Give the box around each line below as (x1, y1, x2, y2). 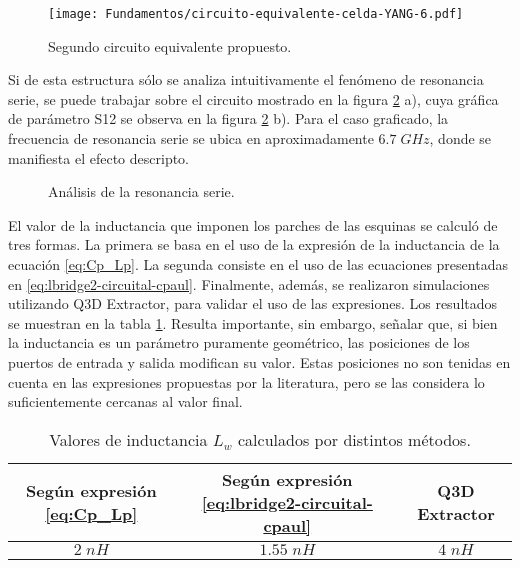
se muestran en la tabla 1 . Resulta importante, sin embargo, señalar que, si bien (8, 312, 498, 333)
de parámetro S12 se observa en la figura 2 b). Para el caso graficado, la (8, 108, 449, 129)
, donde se (429, 128, 492, 149)
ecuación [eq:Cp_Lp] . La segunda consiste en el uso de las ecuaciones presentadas (8, 254, 508, 274)
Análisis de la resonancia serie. (48, 181, 235, 202)
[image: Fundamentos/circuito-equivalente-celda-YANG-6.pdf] (48, 7, 464, 21)
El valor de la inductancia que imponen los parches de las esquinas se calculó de (8, 214, 498, 235)
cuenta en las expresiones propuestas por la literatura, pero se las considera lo (8, 371, 485, 392)
